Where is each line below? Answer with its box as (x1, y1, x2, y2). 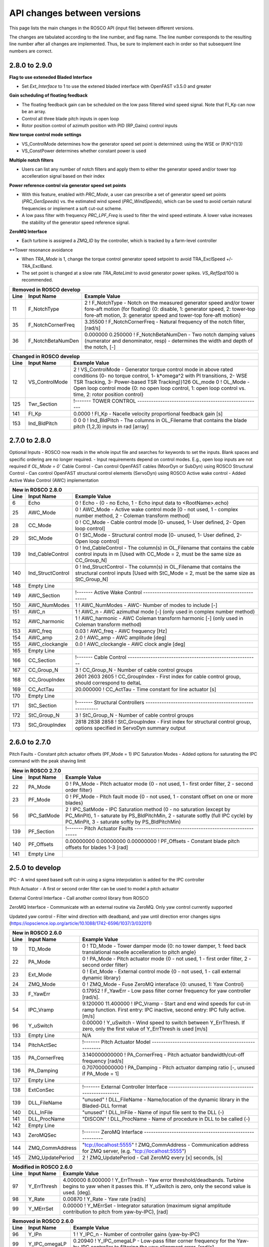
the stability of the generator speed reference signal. (21, 219, 130, 225)
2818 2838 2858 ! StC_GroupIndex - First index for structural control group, (75, 718, 252, 725)
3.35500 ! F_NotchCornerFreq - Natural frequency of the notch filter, (84, 318, 246, 325)
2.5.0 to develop (9, 863, 61, 872)
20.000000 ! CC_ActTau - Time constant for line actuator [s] (75, 686, 217, 693)
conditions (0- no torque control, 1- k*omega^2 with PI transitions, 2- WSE (73, 372, 248, 379)
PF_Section (28, 828, 55, 835)
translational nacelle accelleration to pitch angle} (82, 949, 196, 956)
